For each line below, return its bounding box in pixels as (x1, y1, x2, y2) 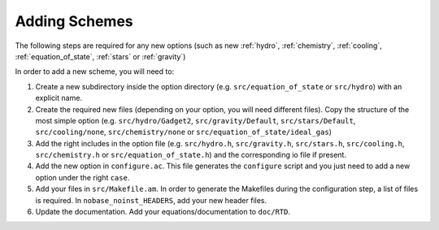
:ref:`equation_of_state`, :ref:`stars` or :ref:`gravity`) (15, 51, 186, 61)
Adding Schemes (15, 12, 133, 30)
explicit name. (35, 93, 83, 103)
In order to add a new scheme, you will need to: (15, 67, 175, 76)
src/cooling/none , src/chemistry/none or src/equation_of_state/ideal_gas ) (35, 127, 333, 137)
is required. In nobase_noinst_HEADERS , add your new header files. (35, 195, 267, 205)
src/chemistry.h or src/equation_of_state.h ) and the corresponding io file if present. (35, 150, 347, 160)
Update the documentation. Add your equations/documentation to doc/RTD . (35, 207, 291, 217)
